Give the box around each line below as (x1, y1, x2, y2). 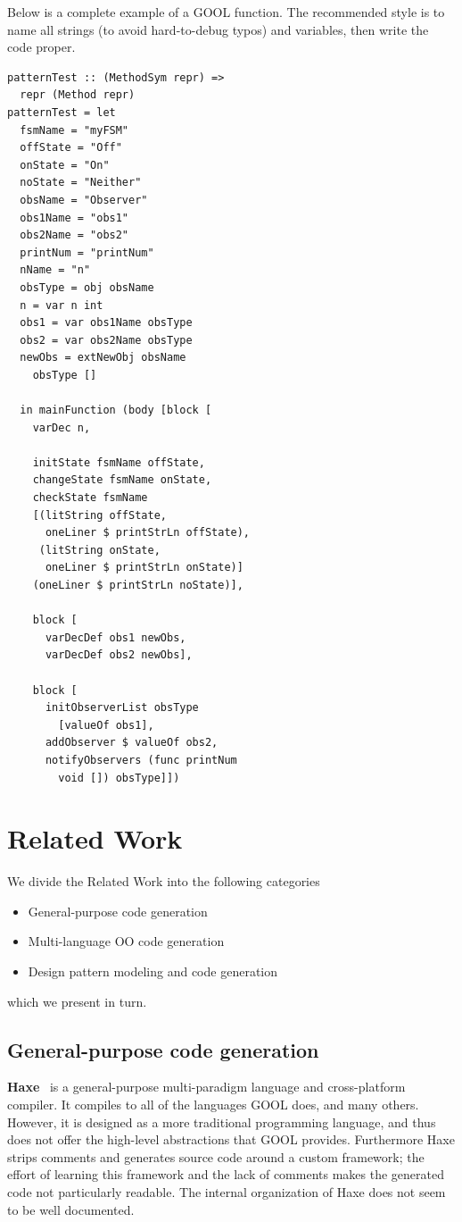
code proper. (7, 38, 76, 56)
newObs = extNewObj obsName (20, 351, 186, 364)
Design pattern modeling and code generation (28, 962, 277, 981)
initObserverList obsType (45, 701, 199, 715)
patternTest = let (7, 105, 116, 119)
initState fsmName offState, (32, 456, 205, 469)
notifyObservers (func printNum (45, 753, 237, 766)
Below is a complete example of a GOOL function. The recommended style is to (7, 3, 445, 21)
